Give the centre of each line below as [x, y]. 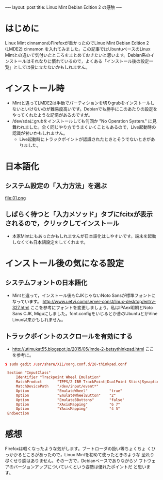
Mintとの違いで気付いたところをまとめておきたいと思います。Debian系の [78, 55]
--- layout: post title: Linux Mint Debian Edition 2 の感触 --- [64, 7]
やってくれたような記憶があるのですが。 [52, 115]
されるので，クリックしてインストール [62, 224]
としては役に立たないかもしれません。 [51, 67]
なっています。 [27, 301]
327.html [21, 307]
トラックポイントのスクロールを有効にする [69, 336]
